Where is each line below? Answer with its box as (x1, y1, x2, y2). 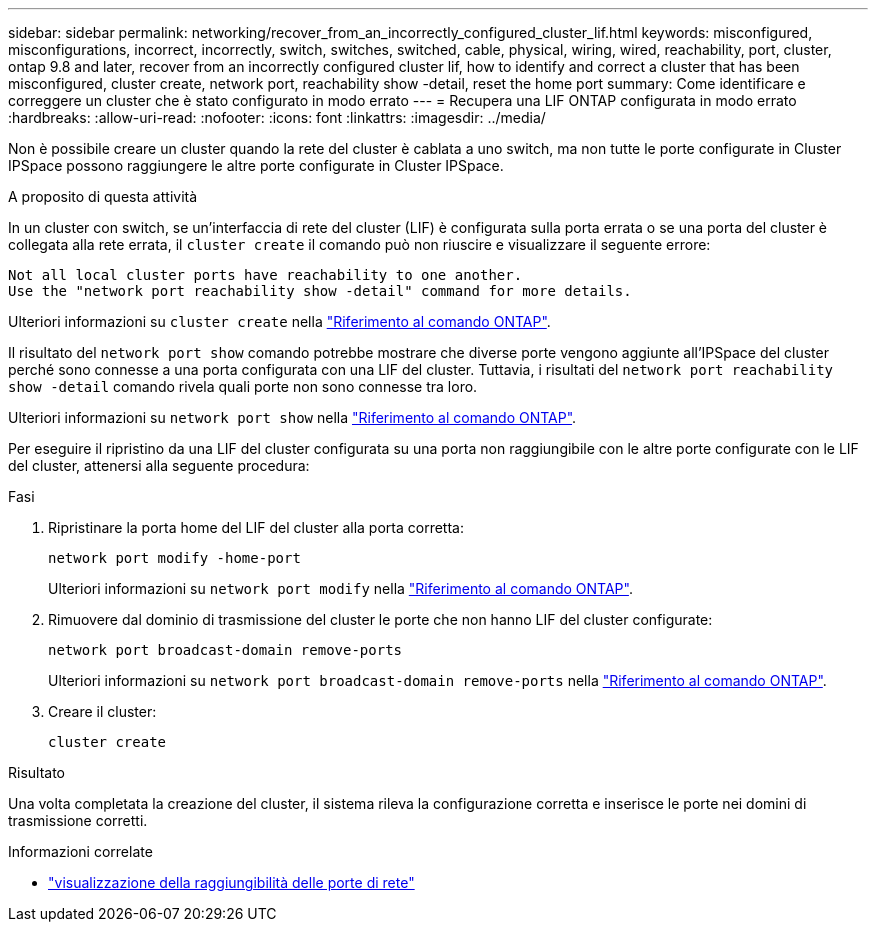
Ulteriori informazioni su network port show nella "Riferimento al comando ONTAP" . (8, 409, 577, 426)
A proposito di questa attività (8, 188, 198, 205)
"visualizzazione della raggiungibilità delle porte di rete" (48, 874, 415, 891)
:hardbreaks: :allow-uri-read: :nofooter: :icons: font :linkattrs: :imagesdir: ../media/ (8, 109, 546, 126)
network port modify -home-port (48, 550, 301, 566)
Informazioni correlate (8, 843, 153, 860)
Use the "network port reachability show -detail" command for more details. (8, 283, 632, 299)
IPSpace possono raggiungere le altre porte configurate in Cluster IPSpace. (8, 157, 504, 174)
